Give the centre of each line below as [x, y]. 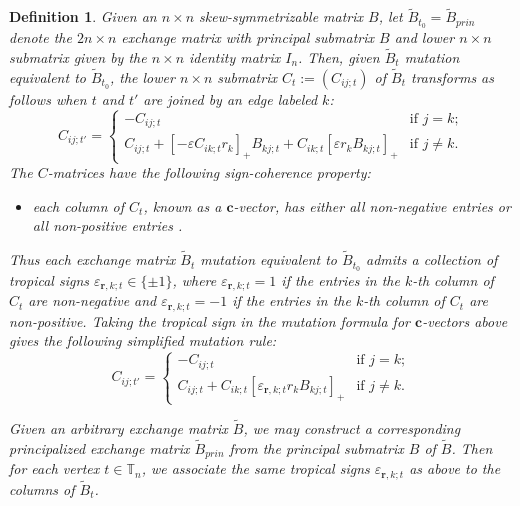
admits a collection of [432, 259]
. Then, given [339, 56]
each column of [78, 205]
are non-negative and [92, 300]
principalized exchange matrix [99, 447]
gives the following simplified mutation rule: [143, 340]
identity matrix [235, 56]
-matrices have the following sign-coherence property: [209, 172]
